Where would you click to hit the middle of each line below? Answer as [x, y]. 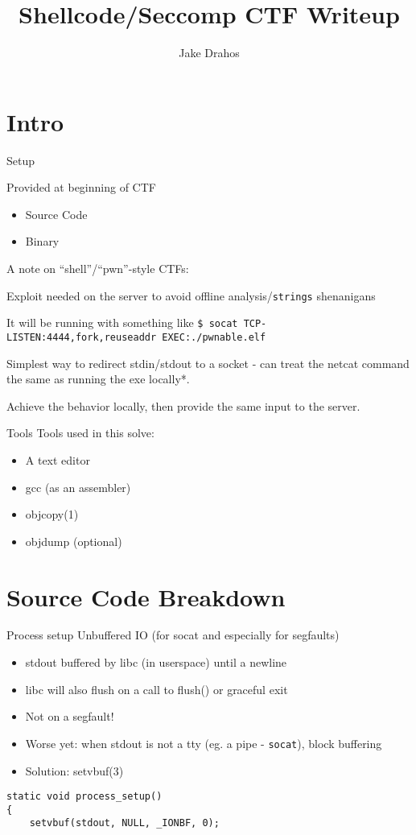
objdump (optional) [74, 541]
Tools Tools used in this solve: [80, 433]
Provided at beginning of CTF [81, 187]
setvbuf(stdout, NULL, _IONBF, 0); [124, 823]
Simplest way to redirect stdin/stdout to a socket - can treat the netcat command [208, 363]
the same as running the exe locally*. [98, 379]
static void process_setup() [84, 797]
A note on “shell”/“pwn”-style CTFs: [98, 269]
